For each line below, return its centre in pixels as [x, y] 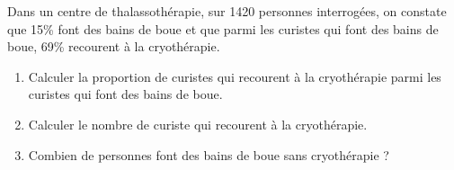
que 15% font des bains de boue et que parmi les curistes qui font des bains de [223, 28]
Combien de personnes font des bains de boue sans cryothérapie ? [209, 154]
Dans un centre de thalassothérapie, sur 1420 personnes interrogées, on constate [227, 11]
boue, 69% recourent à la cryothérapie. [114, 46]
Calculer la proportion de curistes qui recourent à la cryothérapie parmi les [235, 76]
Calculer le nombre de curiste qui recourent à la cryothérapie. [198, 124]
